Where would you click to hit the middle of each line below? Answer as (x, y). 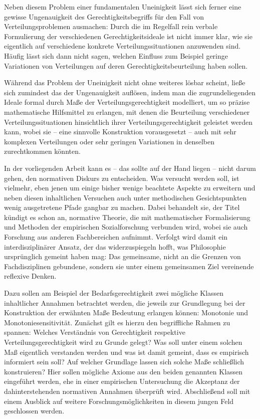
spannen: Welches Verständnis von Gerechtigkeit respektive (95, 332)
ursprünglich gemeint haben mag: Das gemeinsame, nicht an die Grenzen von (122, 256)
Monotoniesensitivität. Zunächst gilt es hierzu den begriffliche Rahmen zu (117, 322)
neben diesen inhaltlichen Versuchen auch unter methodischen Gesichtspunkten (125, 197)
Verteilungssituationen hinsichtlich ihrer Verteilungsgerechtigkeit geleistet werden (128, 122)
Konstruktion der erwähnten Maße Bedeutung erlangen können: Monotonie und (126, 312)
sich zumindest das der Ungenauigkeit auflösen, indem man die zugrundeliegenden (130, 92)
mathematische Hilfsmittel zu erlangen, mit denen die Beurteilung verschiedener (127, 112)
